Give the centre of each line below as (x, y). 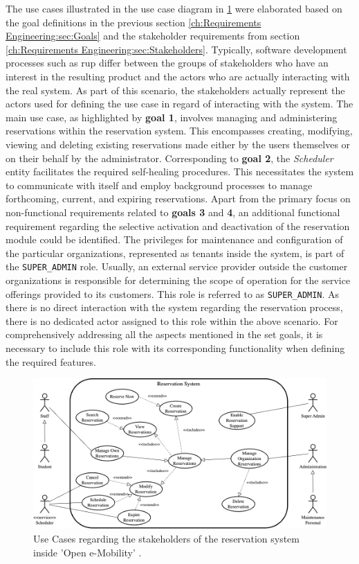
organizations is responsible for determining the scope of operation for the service (178, 280)
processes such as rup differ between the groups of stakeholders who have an (167, 63)
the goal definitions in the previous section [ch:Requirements (134, 22)
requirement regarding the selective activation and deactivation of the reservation (178, 226)
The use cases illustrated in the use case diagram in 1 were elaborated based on (174, 8)
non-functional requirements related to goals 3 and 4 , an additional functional (173, 212)
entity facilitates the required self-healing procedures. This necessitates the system (180, 171)
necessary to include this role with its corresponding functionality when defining (175, 347)
